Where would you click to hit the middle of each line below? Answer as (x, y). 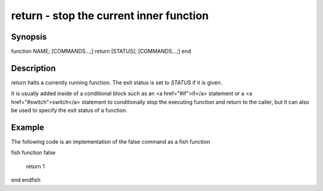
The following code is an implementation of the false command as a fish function (111, 142)
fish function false (33, 153)
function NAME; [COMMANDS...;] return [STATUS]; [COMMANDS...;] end (101, 51)
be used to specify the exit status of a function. (69, 110)
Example (28, 127)
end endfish (26, 180)
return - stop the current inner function (110, 16)
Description (33, 68)
